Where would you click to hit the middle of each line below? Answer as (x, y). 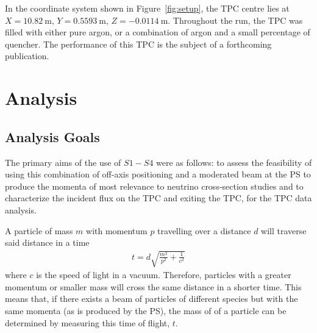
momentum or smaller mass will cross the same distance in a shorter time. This (153, 286)
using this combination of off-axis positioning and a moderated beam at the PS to (158, 174)
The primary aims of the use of (63, 162)
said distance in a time (47, 242)
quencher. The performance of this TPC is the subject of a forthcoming (138, 44)
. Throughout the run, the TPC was (235, 20)
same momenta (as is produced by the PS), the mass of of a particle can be (146, 311)
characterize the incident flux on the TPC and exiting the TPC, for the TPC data (158, 198)
